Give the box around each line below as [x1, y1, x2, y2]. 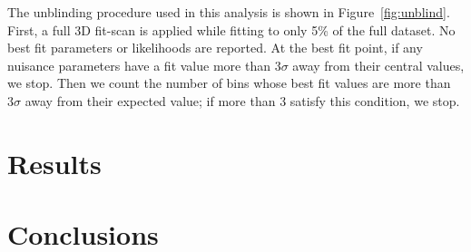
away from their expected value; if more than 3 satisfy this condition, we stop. [25, 91, 460, 110]
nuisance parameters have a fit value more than [7, 55, 270, 74]
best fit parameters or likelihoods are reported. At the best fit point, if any [7, 38, 423, 57]
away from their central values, [292, 55, 465, 74]
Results [7, 144, 102, 181]
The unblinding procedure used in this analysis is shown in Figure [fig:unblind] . [7, 3, 450, 21]
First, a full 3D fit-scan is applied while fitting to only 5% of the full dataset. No [7, 20, 456, 39]
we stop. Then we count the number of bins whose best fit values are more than [7, 73, 451, 92]
